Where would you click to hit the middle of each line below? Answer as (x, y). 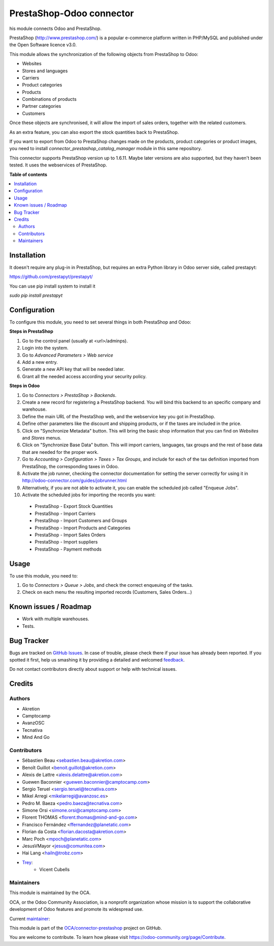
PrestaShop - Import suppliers (66, 542)
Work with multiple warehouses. (56, 619)
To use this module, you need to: (44, 576)
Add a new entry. (40, 362)
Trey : (27, 862)
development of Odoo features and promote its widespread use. (76, 909)
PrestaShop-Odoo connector (72, 13)
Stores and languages (45, 71)
